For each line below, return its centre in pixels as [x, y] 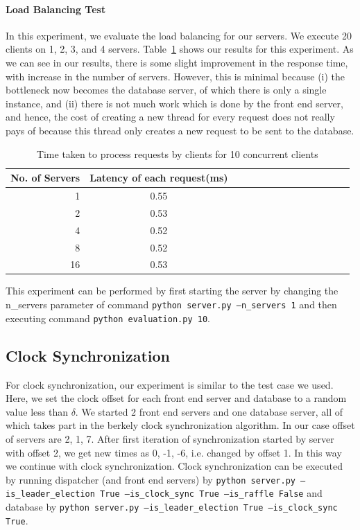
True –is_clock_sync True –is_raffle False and [211, 493]
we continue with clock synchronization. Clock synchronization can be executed [174, 466]
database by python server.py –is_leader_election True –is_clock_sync [172, 507]
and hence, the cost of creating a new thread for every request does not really [170, 117]
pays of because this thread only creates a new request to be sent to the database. [180, 130]
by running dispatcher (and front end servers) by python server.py [151, 479]
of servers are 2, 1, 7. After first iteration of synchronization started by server [170, 438]
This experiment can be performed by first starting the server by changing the [172, 291]
